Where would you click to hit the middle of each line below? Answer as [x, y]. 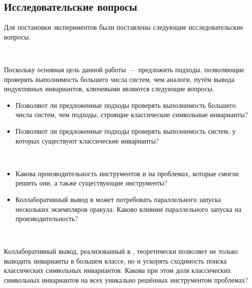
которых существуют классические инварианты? [87, 140]
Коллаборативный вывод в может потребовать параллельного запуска [118, 199]
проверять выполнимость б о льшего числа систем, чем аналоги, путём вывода [119, 79]
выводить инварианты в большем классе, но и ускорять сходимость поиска [115, 260]
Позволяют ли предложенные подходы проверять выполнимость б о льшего [126, 105]
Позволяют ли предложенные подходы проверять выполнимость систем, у [126, 131]
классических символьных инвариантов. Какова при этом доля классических [118, 270]
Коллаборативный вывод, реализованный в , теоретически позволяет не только [121, 251]
